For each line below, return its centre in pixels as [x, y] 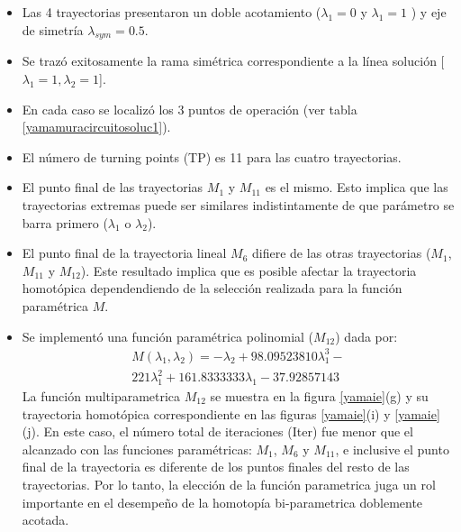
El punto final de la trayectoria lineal [124, 253]
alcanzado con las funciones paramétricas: [137, 449]
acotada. [45, 520]
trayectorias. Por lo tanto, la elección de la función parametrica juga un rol [229, 484]
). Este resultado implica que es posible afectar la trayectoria [249, 270]
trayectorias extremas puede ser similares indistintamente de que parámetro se [238, 204]
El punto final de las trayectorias [113, 187]
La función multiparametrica [101, 395]
